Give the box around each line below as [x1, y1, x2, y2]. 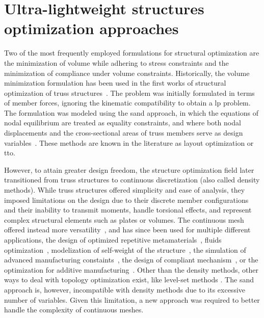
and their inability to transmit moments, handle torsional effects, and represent [4, 204, 252, 215]
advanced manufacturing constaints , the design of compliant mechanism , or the [4, 254, 258, 265]
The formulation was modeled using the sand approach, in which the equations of [4, 107, 258, 118]
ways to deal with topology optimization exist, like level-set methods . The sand [4, 274, 254, 285]
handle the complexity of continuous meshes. [4, 304, 144, 315]
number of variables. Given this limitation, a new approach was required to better [4, 294, 260, 305]
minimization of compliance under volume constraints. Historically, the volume [4, 67, 250, 78]
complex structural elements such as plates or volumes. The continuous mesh [4, 214, 244, 225]
